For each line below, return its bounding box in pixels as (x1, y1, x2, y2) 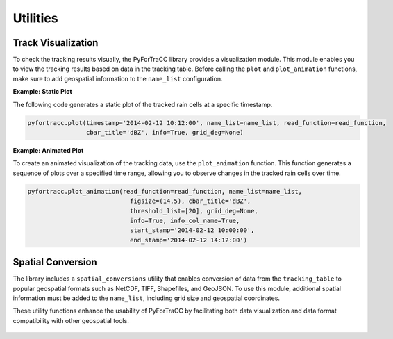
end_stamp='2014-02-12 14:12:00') (129, 236, 248, 244)
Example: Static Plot (12, 88, 72, 96)
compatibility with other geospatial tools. (12, 316, 130, 324)
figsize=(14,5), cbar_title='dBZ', (129, 197, 251, 205)
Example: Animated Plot (12, 146, 84, 154)
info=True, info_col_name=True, (129, 216, 240, 224)
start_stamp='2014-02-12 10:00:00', (129, 226, 255, 234)
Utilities (12, 10, 58, 26)
